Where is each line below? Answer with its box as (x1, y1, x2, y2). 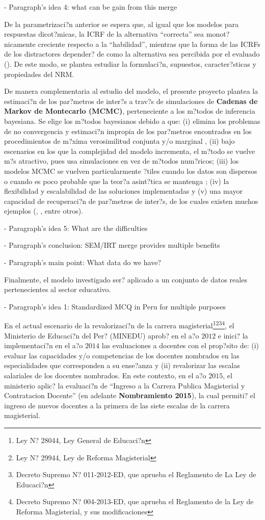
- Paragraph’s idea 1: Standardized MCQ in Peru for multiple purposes (4, 301, 226, 311)
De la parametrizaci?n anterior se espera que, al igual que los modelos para (4, 18, 238, 29)
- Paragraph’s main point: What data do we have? (4, 257, 161, 268)
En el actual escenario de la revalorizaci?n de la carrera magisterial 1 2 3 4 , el (4, 319, 234, 331)
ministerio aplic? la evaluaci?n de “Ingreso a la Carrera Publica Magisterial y (4, 380, 245, 391)
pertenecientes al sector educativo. (4, 284, 111, 295)
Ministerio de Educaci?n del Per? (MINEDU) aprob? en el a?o (4, 330, 199, 341)
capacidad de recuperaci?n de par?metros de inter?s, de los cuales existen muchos (4, 195, 258, 206)
